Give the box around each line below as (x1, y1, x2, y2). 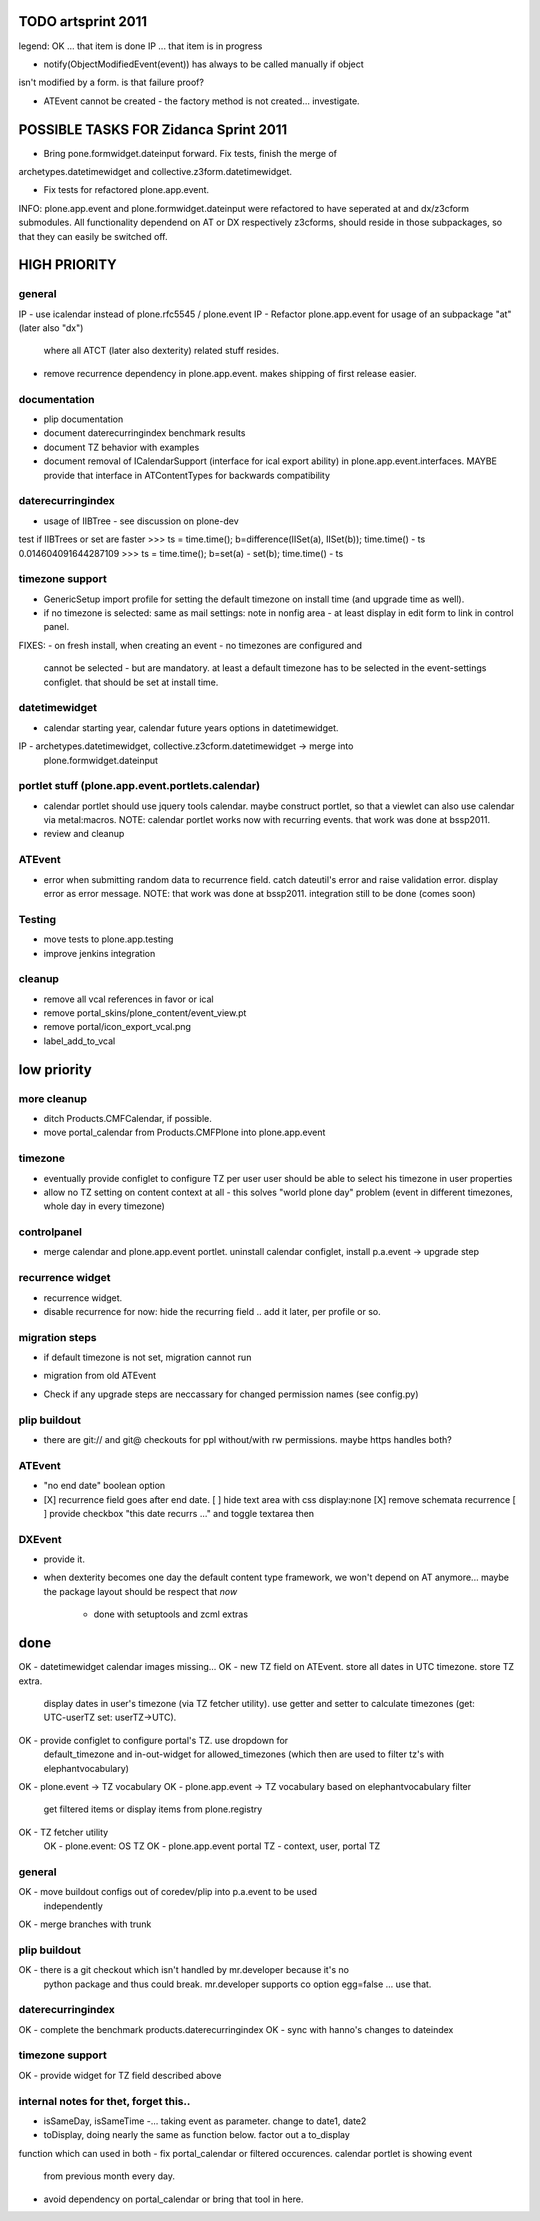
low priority (18, 1061, 92, 1078)
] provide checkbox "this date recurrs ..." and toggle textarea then (43, 1507, 315, 1519)
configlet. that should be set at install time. (43, 676, 219, 688)
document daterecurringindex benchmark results (43, 427, 246, 439)
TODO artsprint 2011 (18, 13, 148, 30)
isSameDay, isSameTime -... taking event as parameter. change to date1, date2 (43, 2115, 367, 2127)
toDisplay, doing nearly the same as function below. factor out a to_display (43, 2129, 350, 2141)
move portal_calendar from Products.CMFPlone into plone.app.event (43, 1126, 326, 1139)
